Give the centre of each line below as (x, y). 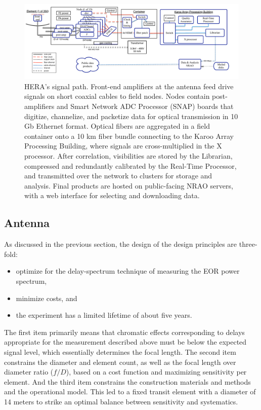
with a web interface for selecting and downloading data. (112, 195)
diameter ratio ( (29, 372)
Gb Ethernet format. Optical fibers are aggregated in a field (117, 126)
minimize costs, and (47, 298)
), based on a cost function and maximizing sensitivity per (156, 372)
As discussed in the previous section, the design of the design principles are (121, 244)
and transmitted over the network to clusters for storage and (118, 176)
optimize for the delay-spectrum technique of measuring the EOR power (128, 271)
